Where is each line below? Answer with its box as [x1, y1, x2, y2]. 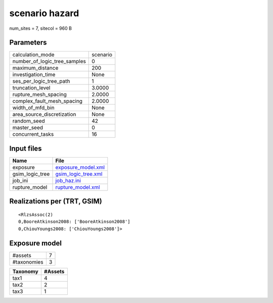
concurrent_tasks [12, 131, 54, 138]
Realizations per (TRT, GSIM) [9, 197, 102, 206]
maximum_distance [12, 65, 59, 72]
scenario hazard [9, 8, 79, 19]
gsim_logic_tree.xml [55, 170, 103, 177]
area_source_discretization [12, 111, 76, 118]
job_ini [12, 177, 28, 184]
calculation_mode [12, 51, 55, 58]
